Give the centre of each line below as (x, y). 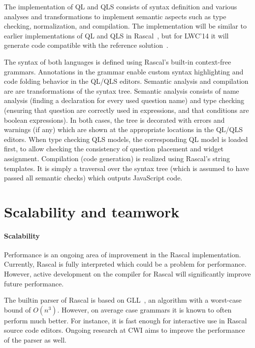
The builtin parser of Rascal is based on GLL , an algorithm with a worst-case (123, 300)
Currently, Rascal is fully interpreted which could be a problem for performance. (125, 264)
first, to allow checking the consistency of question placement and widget (114, 149)
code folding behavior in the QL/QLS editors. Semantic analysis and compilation (126, 81)
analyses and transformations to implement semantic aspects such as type (115, 16)
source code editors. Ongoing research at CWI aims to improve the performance (125, 330)
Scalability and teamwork (92, 211)
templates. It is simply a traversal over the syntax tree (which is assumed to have (127, 168)
